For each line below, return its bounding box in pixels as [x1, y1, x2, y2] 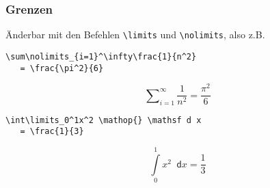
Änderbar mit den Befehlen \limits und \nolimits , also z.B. [5, 27, 265, 42]
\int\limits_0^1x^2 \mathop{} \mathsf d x [5, 115, 202, 125]
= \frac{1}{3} [20, 126, 84, 137]
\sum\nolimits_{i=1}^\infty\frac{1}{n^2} [5, 51, 197, 62]
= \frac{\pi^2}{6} [20, 63, 104, 73]
